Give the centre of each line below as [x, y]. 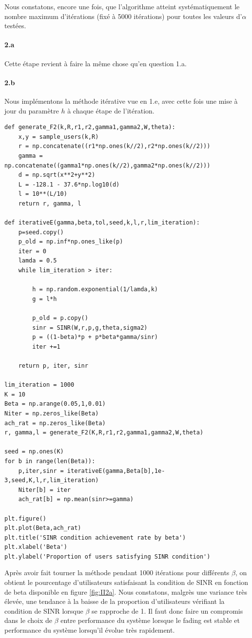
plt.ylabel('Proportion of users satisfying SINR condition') [107, 556]
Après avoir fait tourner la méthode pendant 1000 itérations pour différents [117, 572]
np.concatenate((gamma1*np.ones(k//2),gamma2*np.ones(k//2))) [107, 165]
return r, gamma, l [50, 203]
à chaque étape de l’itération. [111, 110]
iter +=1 [46, 347]
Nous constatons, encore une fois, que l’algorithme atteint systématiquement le [122, 6]
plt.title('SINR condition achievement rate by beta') [95, 537]
